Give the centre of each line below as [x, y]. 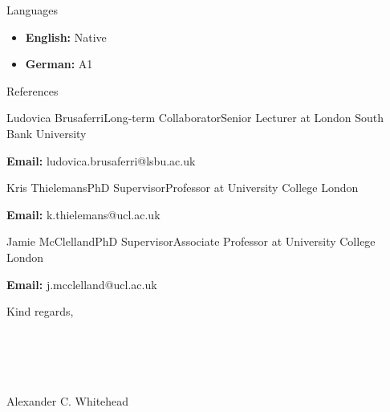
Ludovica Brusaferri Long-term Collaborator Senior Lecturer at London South [195, 118]
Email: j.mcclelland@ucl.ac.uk [82, 284]
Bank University [47, 133]
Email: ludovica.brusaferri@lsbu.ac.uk [101, 160]
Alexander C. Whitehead [68, 401]
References [32, 90]
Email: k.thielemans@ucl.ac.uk [83, 214]
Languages [32, 10]
